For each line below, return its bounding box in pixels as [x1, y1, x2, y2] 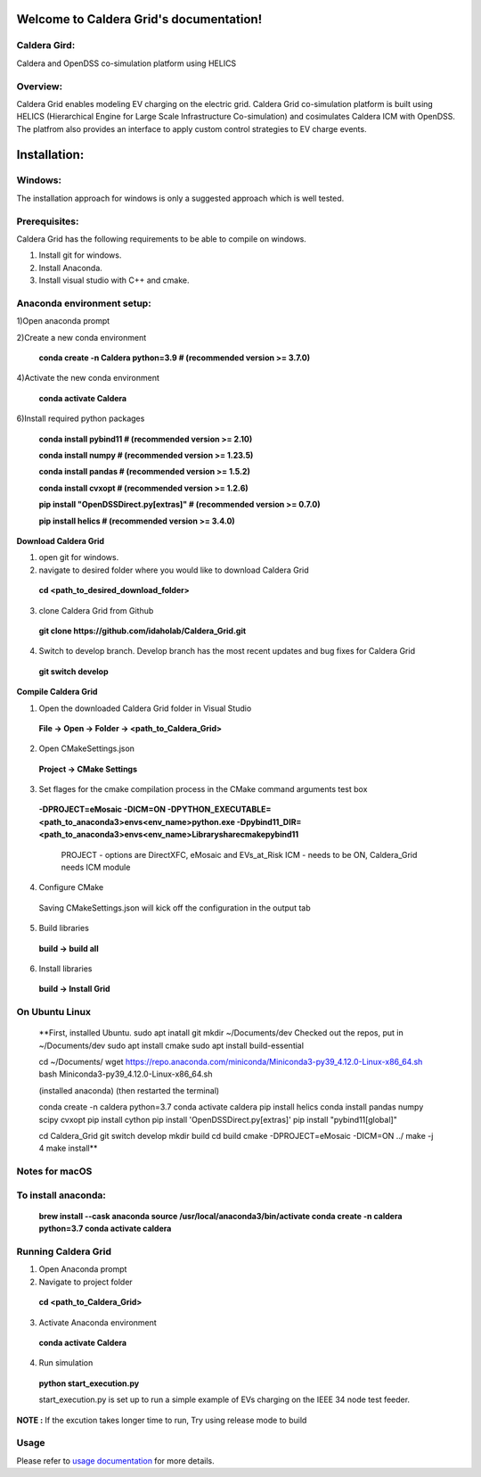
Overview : [16, 80, 62, 93]
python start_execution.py [38, 1378, 140, 1389]
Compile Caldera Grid [16, 687, 98, 697]
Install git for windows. [38, 250, 122, 260]
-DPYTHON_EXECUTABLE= [167, 804, 272, 815]
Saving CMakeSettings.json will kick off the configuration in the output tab [38, 902, 311, 913]
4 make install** [38, 1143, 98, 1154]
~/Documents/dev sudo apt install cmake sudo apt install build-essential [38, 1040, 305, 1051]
